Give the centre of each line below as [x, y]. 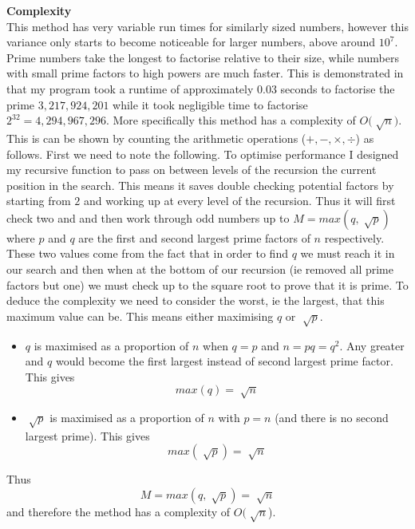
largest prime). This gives [87, 435]
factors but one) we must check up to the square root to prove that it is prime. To [207, 284]
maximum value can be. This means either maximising [140, 316]
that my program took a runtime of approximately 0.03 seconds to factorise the [201, 88]
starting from [39, 201]
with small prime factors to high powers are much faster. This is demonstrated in [205, 73]
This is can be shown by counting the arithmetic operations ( [156, 138]
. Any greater [372, 345]
